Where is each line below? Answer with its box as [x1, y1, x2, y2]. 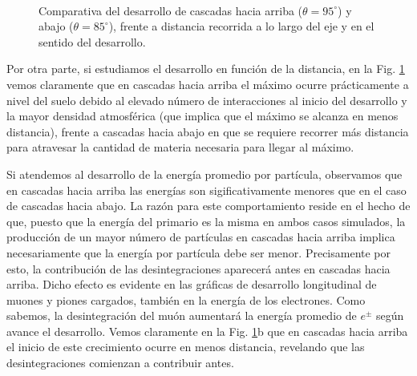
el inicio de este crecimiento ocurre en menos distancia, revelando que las [6, 338, 365, 355]
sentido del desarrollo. [38, 33, 146, 50]
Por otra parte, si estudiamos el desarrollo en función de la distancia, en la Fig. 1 [6, 60, 405, 77]
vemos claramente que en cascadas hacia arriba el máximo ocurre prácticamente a [6, 75, 409, 92]
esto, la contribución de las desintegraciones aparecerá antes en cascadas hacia [6, 260, 391, 277]
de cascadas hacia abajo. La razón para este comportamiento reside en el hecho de [6, 197, 411, 214]
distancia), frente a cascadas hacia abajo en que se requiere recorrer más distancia [6, 123, 409, 139]
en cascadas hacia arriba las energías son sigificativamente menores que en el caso [6, 181, 407, 198]
